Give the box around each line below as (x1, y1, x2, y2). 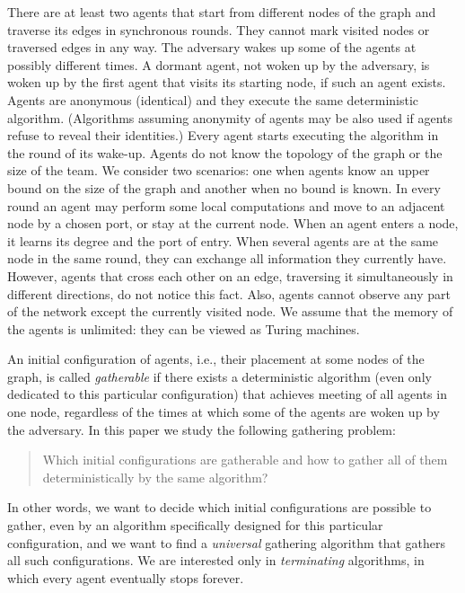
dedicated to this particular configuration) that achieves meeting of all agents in (7, 385, 447, 403)
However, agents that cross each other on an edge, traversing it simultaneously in (7, 266, 453, 285)
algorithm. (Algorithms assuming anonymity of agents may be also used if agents (7, 108, 453, 127)
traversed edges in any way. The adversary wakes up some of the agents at (7, 38, 417, 57)
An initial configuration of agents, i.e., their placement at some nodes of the (7, 350, 425, 368)
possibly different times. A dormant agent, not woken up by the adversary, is (7, 55, 430, 74)
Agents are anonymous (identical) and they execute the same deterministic (7, 90, 419, 109)
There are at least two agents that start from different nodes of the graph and (7, 3, 436, 21)
